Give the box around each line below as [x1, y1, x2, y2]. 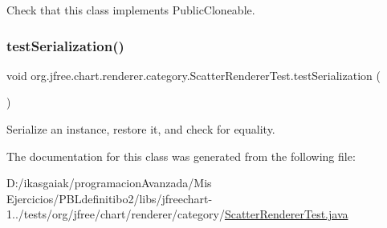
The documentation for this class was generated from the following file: [6, 147, 356, 164]
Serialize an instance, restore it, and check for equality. [6, 121, 275, 137]
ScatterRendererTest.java [224, 206, 348, 222]
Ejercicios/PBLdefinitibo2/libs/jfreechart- [6, 190, 213, 206]
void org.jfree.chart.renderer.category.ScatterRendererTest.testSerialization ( [6, 66, 381, 83]
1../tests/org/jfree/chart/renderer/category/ [6, 206, 225, 222]
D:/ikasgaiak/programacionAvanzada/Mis [6, 174, 212, 191]
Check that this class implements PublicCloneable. [6, 2, 255, 18]
